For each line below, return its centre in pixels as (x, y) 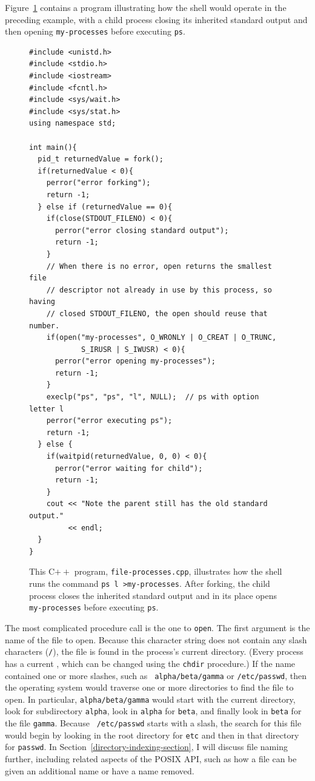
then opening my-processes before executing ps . (95, 31)
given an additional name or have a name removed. (100, 770)
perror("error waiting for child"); (129, 468)
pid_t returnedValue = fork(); (101, 159)
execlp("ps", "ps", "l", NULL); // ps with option (153, 397)
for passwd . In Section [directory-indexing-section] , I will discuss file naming (146, 747)
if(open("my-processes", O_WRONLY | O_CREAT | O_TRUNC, (161, 338)
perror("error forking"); (98, 183)
